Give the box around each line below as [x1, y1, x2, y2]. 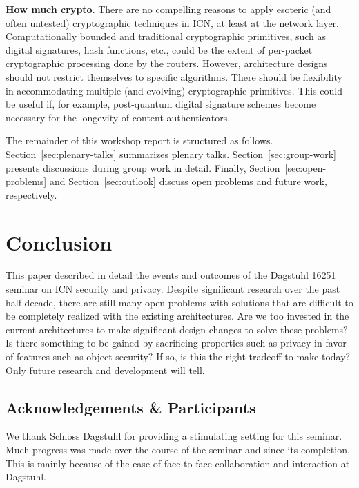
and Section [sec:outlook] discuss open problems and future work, [49, 174, 327, 188]
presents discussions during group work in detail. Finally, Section [6, 160, 280, 175]
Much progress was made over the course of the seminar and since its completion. [6, 442, 350, 456]
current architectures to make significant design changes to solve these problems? [6, 322, 348, 336]
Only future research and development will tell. [6, 362, 205, 377]
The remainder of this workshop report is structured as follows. [6, 133, 273, 148]
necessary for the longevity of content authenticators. [6, 110, 231, 124]
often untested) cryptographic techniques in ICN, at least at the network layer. [6, 15, 339, 30]
